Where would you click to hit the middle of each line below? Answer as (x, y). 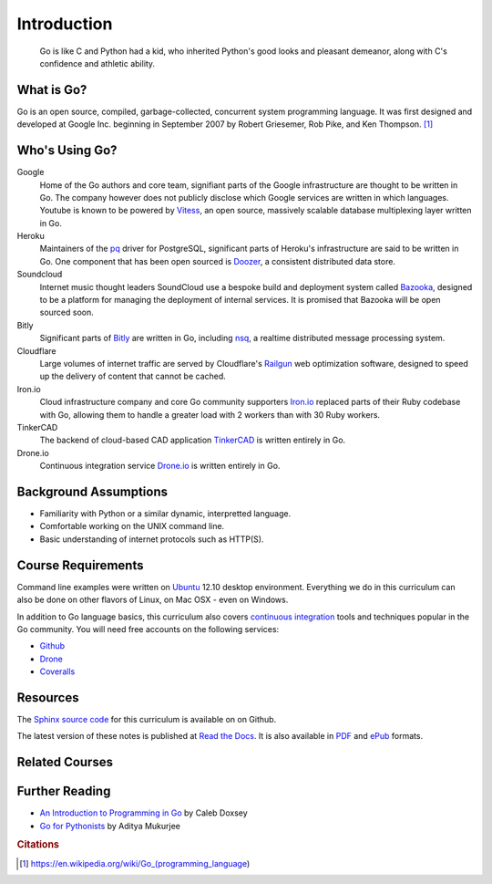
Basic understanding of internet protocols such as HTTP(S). (152, 539)
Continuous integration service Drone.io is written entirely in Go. (160, 466)
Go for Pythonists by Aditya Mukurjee (110, 826)
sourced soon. (67, 312)
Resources (48, 697)
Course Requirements (80, 565)
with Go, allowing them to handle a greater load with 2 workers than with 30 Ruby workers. (210, 414)
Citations (38, 845)
